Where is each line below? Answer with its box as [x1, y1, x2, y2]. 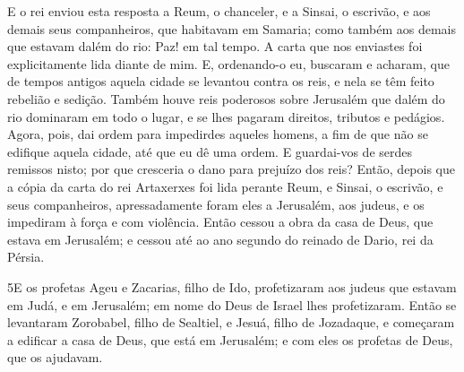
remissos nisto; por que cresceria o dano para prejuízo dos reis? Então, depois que [7, 160, 456, 178]
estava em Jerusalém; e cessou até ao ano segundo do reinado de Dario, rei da [7, 229, 434, 248]
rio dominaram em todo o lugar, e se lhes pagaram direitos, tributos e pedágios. [7, 107, 445, 125]
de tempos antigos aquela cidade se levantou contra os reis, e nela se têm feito [7, 72, 434, 91]
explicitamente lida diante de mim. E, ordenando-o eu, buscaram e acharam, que [7, 54, 450, 73]
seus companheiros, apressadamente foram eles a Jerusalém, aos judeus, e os [7, 195, 425, 213]
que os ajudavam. [7, 348, 103, 367]
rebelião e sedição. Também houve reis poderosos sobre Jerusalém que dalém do [7, 89, 445, 108]
